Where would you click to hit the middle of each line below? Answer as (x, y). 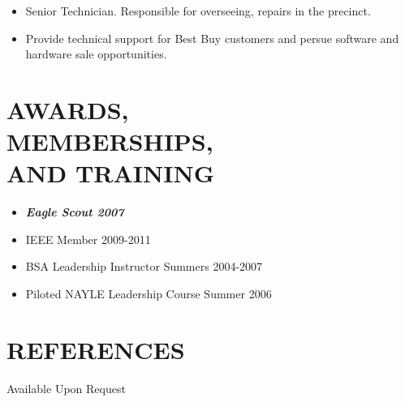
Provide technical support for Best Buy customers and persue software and (212, 38)
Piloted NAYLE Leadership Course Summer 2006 (149, 294)
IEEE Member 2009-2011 (88, 239)
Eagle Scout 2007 (75, 212)
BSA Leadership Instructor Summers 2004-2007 (144, 266)
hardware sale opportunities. (96, 54)
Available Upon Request (66, 388)
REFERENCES (96, 349)
